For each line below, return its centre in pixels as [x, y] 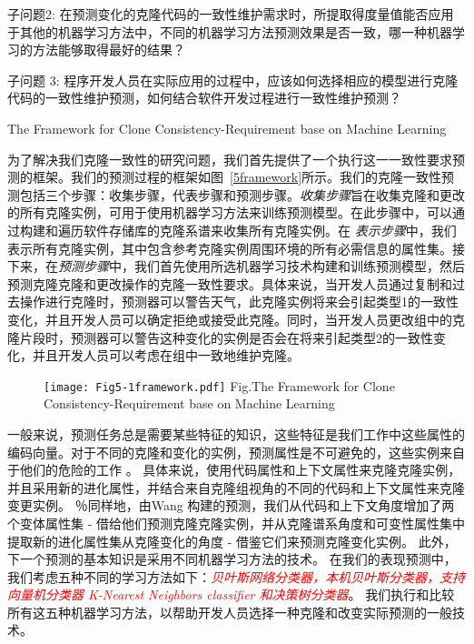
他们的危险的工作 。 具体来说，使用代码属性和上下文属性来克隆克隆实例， [240, 470]
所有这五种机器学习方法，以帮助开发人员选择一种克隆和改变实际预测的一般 [230, 612]
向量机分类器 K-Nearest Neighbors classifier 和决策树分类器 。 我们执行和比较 [231, 594]
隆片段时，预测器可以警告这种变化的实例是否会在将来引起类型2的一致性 [220, 337]
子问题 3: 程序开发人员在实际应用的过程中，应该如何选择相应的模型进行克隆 [233, 80]
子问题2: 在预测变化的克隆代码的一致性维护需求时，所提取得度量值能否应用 [231, 14]
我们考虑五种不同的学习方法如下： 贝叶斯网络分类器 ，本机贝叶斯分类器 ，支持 [236, 576]
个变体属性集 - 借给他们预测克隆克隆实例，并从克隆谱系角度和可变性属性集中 [236, 523]
